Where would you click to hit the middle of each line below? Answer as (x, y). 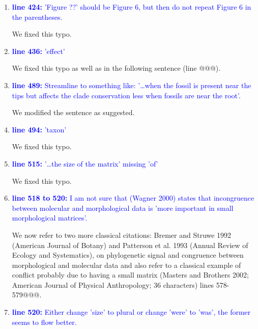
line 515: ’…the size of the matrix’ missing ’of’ (85, 163)
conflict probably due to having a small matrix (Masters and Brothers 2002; (130, 275)
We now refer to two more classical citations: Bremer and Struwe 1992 (122, 235)
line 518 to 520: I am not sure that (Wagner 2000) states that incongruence (133, 198)
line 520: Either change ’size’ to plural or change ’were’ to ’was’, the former (131, 312)
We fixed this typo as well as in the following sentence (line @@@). (116, 68)
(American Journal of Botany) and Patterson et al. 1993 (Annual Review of (130, 245)
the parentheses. (37, 17)
